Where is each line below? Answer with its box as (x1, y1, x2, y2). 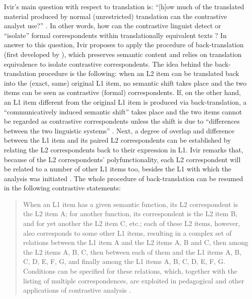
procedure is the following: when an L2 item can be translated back (38, 68, 239, 78)
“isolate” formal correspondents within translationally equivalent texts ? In (4, 30, 227, 40)
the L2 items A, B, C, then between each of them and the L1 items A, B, (23, 246, 242, 257)
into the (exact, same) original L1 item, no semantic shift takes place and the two (4, 77, 247, 88)
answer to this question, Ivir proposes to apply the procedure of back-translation (4, 39, 244, 50)
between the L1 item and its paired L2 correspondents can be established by (4, 135, 231, 145)
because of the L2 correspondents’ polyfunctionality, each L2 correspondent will (4, 154, 241, 164)
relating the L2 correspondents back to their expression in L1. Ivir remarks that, (4, 144, 243, 154)
